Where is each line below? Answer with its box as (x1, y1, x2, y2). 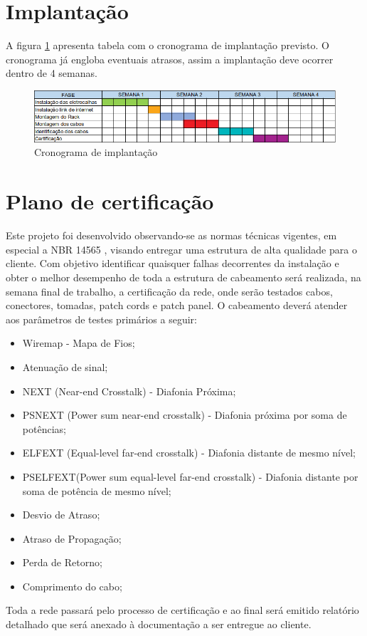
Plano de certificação (6, 187, 214, 216)
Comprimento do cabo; (22, 578, 122, 593)
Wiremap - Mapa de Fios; (22, 335, 135, 350)
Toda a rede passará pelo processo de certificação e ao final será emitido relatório (6, 603, 359, 617)
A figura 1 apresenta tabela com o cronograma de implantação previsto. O (6, 38, 329, 53)
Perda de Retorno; (22, 555, 102, 570)
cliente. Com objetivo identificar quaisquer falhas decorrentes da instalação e (6, 256, 339, 271)
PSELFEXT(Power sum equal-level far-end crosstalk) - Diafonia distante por (22, 469, 358, 484)
